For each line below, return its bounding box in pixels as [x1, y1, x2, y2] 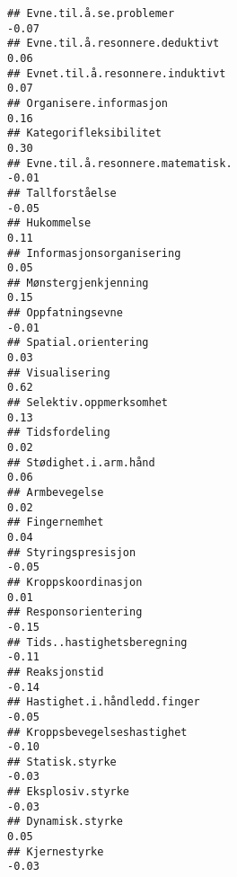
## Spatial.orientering [7, 336, 149, 350]
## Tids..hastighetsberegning [7, 635, 188, 649]
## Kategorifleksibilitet [7, 127, 162, 140]
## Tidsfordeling [7, 426, 110, 439]
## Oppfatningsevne [7, 306, 123, 320]
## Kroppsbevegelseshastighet [7, 725, 188, 739]
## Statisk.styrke [7, 755, 117, 768]
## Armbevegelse [7, 486, 104, 499]
